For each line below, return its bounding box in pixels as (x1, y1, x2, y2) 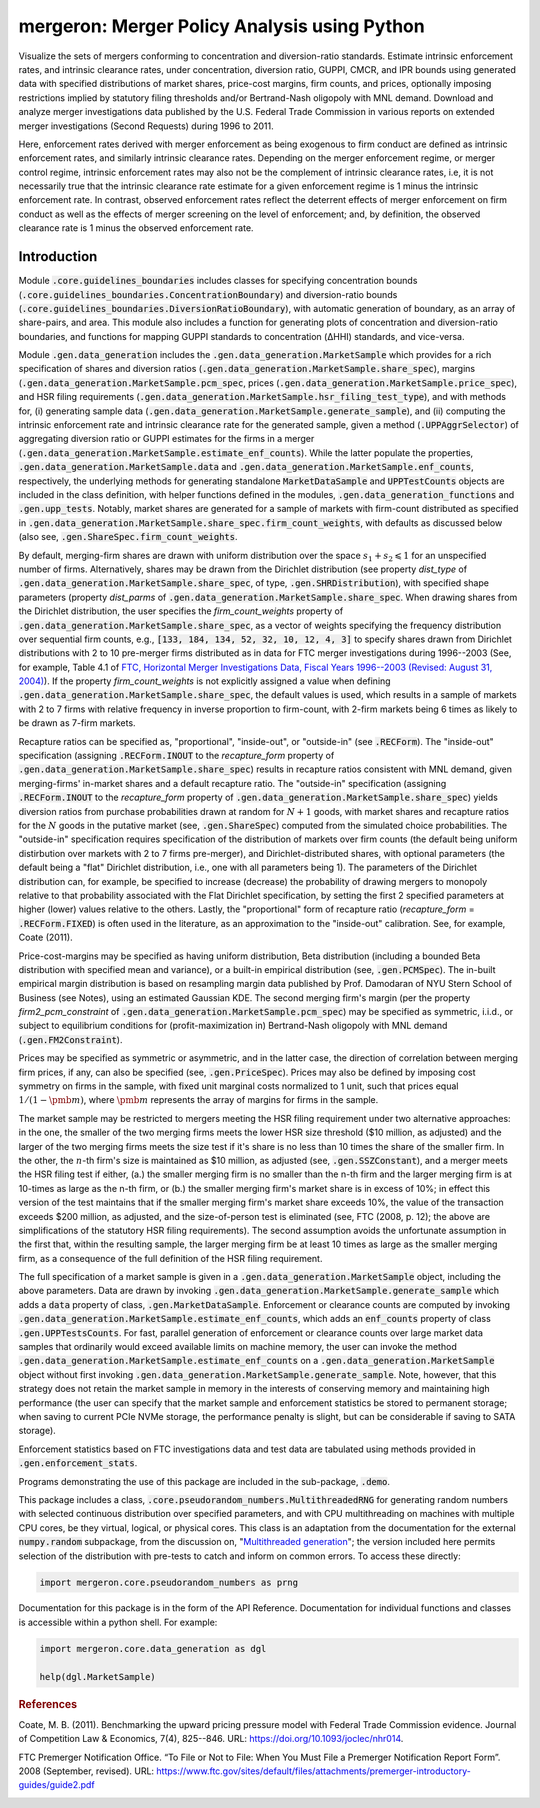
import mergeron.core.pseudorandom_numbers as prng (39, 1576, 299, 1588)
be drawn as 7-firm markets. (18, 717, 136, 729)
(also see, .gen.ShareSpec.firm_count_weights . (18, 531, 238, 543)
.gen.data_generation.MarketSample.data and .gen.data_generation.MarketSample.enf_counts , (18, 461, 474, 473)
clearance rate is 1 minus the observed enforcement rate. (18, 222, 254, 234)
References (18, 1697, 78, 1711)
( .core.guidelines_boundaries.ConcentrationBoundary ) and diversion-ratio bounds (18, 288, 398, 300)
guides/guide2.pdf (18, 1779, 95, 1791)
